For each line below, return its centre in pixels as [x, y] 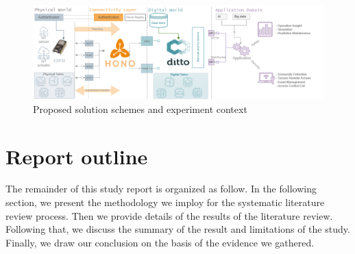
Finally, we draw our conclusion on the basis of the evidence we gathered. [160, 242]
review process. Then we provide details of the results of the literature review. [169, 215]
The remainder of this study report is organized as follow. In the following [161, 189]
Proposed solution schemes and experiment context [140, 109]
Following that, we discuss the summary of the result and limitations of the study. [178, 229]
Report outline [77, 156]
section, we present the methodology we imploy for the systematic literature [165, 202]
